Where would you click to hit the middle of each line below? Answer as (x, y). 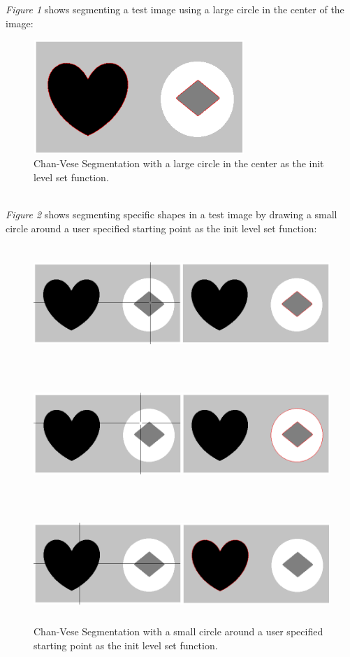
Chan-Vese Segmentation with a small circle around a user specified (178, 631)
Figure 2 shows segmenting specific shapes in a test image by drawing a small (172, 214)
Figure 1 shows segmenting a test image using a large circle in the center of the (175, 9)
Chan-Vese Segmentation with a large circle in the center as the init (179, 163)
